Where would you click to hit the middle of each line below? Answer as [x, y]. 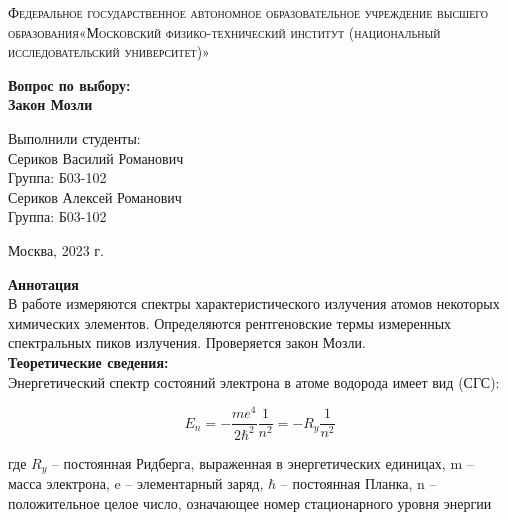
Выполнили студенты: [74, 137]
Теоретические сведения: [88, 361]
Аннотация [43, 283]
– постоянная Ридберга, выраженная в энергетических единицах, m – [262, 462]
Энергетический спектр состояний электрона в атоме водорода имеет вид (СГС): [254, 381]
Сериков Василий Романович [96, 157]
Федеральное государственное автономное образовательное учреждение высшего [248, 12]
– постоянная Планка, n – [358, 483]
